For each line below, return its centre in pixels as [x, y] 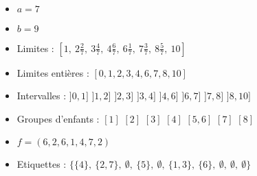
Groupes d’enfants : [58, 118]
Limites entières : [53, 72]
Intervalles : [42, 96]
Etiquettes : [42, 164]
